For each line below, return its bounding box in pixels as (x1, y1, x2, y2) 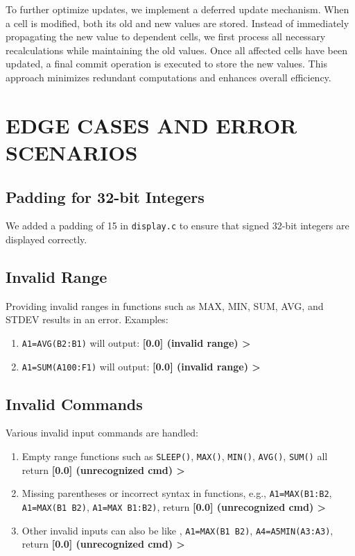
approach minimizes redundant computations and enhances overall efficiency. (6, 69, 331, 84)
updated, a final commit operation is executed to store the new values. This (6, 56, 327, 71)
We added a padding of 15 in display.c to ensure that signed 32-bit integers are (6, 218, 349, 233)
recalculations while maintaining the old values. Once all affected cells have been (6, 42, 347, 57)
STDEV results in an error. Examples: (6, 312, 168, 327)
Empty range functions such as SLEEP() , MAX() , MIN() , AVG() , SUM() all (21, 449, 328, 464)
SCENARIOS (6, 138, 138, 166)
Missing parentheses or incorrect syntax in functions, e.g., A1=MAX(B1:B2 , (21, 486, 332, 500)
